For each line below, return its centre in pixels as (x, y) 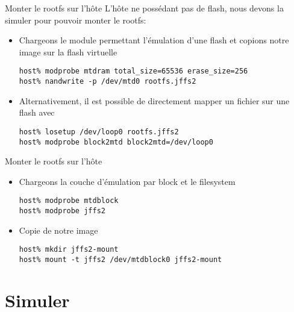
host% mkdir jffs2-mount (69, 250)
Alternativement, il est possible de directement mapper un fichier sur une (154, 100)
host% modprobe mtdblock (69, 201)
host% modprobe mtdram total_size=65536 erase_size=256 (133, 71)
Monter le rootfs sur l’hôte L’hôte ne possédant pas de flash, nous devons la (144, 8)
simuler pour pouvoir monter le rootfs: (76, 20)
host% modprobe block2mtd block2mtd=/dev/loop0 (116, 142)
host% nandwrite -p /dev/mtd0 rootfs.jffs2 (108, 82)
